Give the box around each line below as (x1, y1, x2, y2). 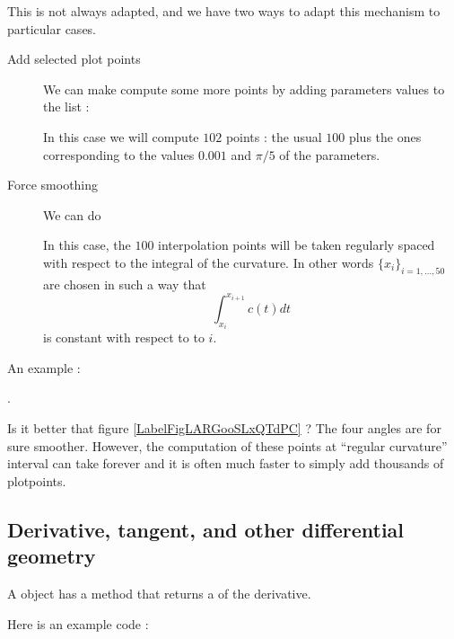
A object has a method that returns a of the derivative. (7, 584, 311, 603)
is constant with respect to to (43, 328, 205, 347)
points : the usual (225, 127, 322, 146)
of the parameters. (279, 145, 380, 164)
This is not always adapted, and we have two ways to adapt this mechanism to (7, 2, 441, 20)
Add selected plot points (7, 49, 141, 68)
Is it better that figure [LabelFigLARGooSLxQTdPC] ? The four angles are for (7, 419, 441, 438)
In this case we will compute (43, 127, 199, 146)
